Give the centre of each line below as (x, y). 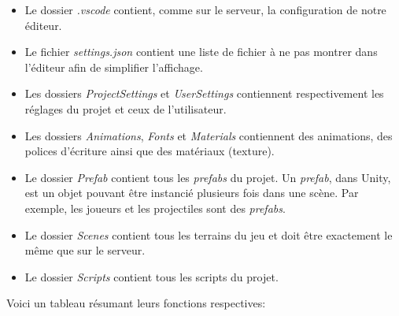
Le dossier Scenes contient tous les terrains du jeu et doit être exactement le (209, 234)
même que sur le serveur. (85, 250)
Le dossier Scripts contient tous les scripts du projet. (151, 276)
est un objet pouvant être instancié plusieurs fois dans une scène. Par (192, 193)
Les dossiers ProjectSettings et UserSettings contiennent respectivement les (204, 93)
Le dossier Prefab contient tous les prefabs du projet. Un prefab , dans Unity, (208, 177)
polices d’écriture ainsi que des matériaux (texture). (150, 151)
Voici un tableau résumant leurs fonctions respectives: (136, 303)
